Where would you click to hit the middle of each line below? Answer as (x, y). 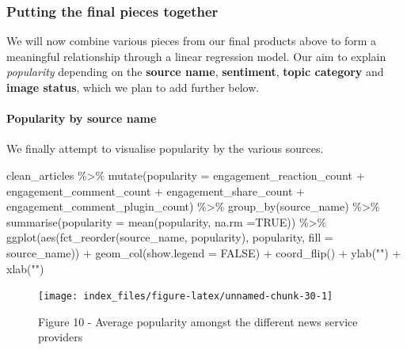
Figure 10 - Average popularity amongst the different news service (198, 321)
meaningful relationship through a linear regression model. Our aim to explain (196, 56)
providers (61, 337)
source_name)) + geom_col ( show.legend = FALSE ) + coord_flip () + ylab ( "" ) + (204, 252)
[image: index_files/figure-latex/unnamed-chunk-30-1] (186, 297)
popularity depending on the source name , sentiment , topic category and (195, 72)
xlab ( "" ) (25, 268)
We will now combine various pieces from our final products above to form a (192, 41)
